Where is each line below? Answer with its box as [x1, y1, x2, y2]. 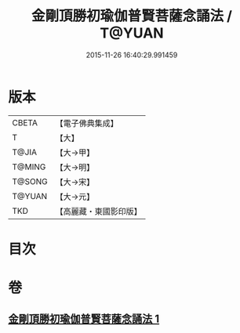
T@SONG [12, 176, 49, 186]
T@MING [12, 161, 46, 172]
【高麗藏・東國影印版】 [55, 205, 143, 216]
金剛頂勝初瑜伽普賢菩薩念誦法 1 [8, 313, 160, 326]
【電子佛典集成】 [55, 118, 119, 128]
